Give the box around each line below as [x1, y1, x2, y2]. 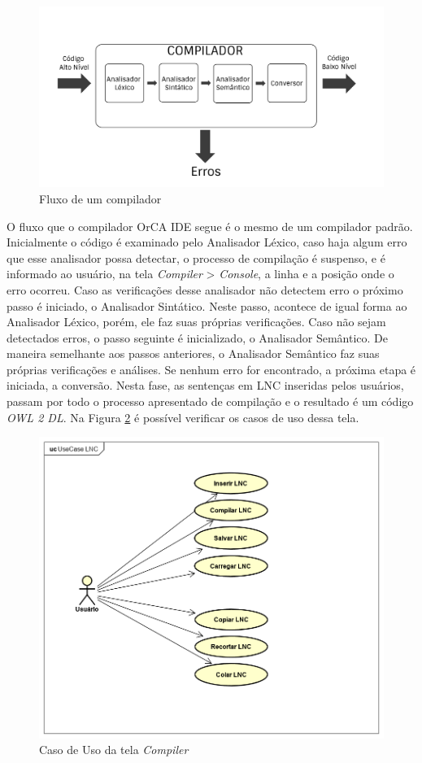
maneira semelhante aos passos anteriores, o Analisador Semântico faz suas [7, 345, 380, 362]
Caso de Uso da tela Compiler [39, 741, 189, 758]
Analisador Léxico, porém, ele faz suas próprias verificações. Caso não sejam [7, 313, 386, 330]
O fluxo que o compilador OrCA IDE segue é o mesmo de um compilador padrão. [7, 217, 413, 234]
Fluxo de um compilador [39, 190, 162, 207]
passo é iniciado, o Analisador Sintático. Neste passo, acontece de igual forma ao [7, 297, 407, 314]
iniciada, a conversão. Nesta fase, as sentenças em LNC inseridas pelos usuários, [7, 377, 404, 394]
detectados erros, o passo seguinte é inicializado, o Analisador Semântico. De [7, 329, 388, 346]
